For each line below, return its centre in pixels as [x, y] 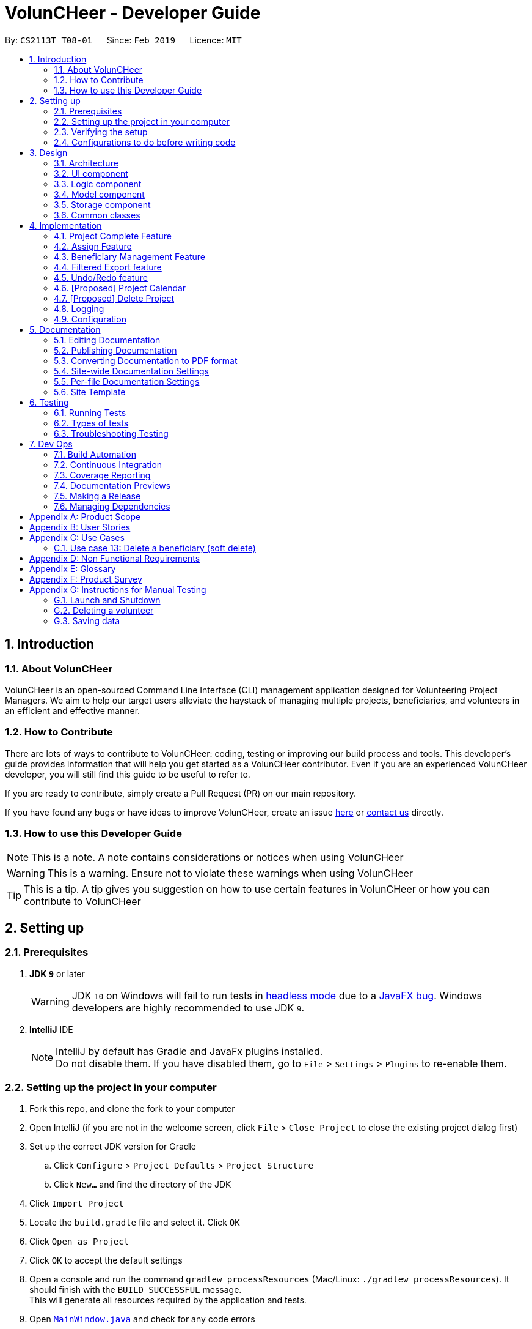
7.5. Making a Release [97, 496]
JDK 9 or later [57, 973]
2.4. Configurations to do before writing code [145, 142]
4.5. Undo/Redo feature [101, 277]
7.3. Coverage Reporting [102, 475]
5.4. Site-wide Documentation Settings [131, 371]
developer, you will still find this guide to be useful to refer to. [128, 774]
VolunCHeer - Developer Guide [133, 13]
